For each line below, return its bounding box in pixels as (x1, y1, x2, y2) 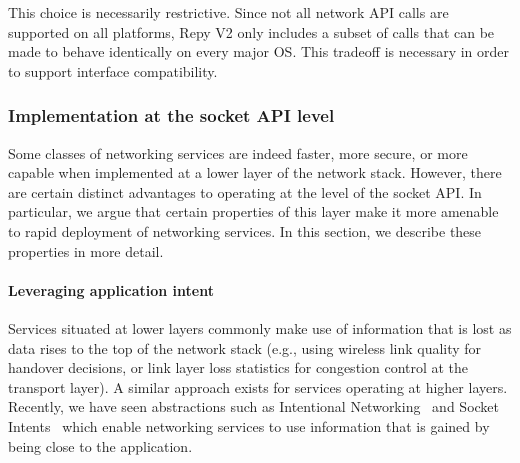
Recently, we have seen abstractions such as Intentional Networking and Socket (8, 396, 500, 417)
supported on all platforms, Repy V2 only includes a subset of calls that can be (8, 21, 495, 42)
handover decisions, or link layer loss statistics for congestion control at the (8, 357, 469, 378)
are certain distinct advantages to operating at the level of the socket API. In (8, 181, 482, 202)
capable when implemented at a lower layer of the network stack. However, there (8, 162, 502, 183)
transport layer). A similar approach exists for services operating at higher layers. (8, 376, 508, 397)
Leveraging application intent (8, 279, 214, 300)
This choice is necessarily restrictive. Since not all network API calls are (8, 2, 449, 22)
